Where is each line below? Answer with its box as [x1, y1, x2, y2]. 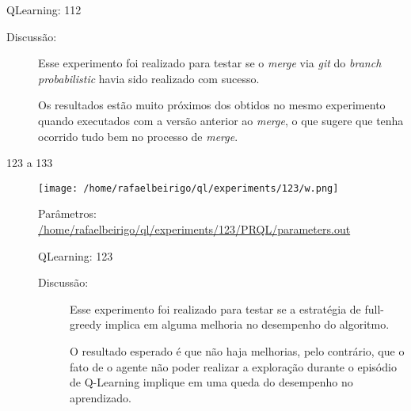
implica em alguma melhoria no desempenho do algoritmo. [105, 316, 390, 333]
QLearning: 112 [6, 2, 82, 17]
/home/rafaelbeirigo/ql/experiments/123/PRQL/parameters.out [38, 221, 351, 237]
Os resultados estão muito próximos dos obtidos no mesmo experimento [38, 97, 386, 113]
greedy [70, 316, 102, 333]
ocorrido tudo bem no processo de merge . [38, 127, 238, 144]
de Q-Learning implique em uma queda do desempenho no [70, 374, 353, 390]
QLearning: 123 [38, 247, 113, 264]
